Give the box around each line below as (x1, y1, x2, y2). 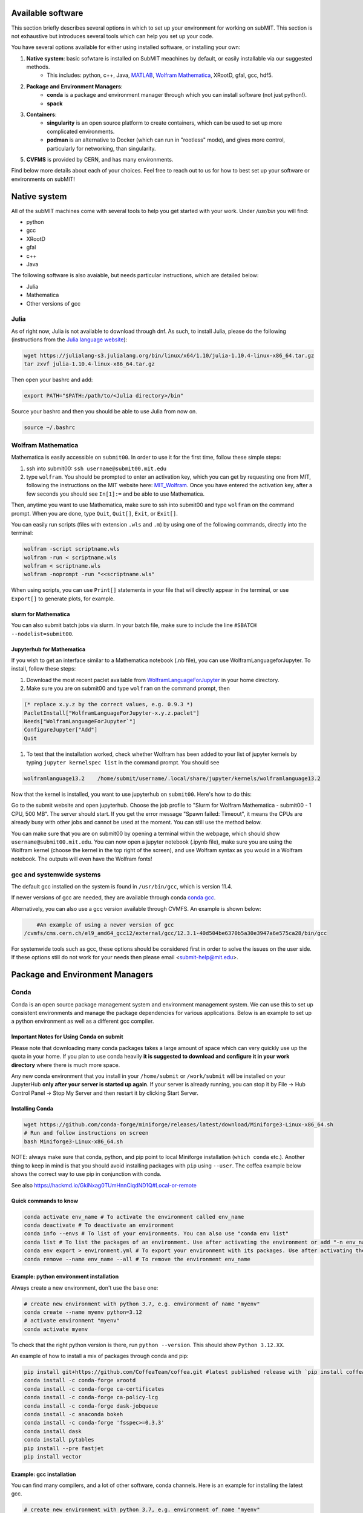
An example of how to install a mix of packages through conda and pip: (11, 1353, 189, 1360)
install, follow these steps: (11, 665, 76, 672)
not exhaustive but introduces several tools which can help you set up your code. (11, 32, 214, 39)
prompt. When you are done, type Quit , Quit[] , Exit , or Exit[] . (11, 510, 178, 517)
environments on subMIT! (11, 176, 75, 183)
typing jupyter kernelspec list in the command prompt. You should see (26, 759, 220, 766)
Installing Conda (11, 1104, 54, 1112)
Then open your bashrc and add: (11, 376, 93, 384)
